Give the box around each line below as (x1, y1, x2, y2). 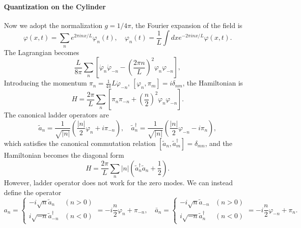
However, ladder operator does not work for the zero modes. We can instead (4, 177, 233, 187)
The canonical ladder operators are (4, 110, 109, 120)
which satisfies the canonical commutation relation (4, 138, 156, 148)
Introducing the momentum (4, 78, 87, 88)
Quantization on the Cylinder (4, 1, 106, 11)
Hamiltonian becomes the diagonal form (4, 149, 124, 160)
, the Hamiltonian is (182, 78, 243, 88)
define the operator (4, 187, 61, 197)
